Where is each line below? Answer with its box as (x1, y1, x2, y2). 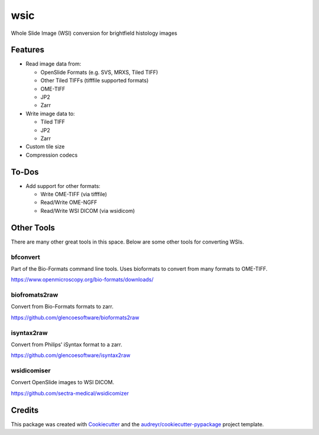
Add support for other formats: (25, 182, 100, 189)
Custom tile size (25, 143, 65, 150)
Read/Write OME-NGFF (40, 199, 97, 206)
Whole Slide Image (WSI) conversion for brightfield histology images (11, 30, 177, 37)
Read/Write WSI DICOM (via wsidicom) (40, 207, 135, 214)
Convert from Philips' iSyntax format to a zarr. (11, 340, 122, 348)
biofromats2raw (11, 291, 58, 299)
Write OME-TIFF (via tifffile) (40, 191, 108, 198)
